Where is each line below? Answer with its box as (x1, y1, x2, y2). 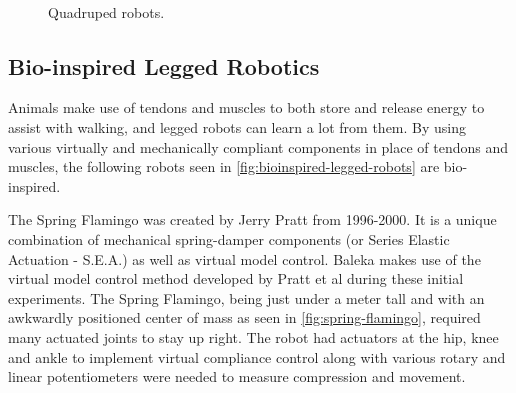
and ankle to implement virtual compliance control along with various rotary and (8, 346, 506, 367)
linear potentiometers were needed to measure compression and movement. (8, 366, 466, 387)
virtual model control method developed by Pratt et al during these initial (8, 268, 464, 289)
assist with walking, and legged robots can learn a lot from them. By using (8, 116, 467, 137)
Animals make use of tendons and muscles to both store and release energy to (8, 97, 485, 118)
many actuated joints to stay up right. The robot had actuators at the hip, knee (8, 326, 499, 347)
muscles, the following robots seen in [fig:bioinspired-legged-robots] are (8, 156, 440, 177)
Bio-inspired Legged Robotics (8, 50, 320, 81)
